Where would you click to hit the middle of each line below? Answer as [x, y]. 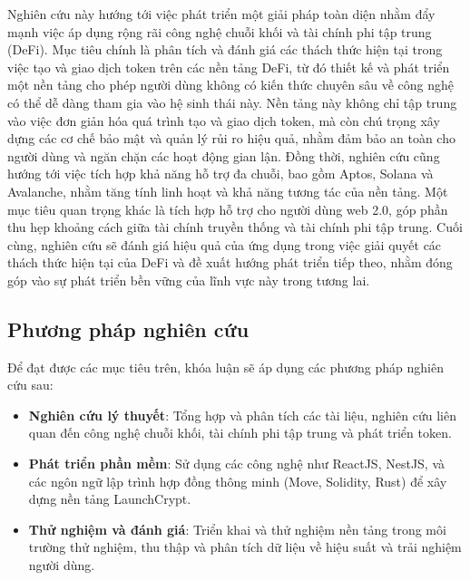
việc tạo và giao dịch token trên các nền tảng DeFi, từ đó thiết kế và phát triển [229, 67]
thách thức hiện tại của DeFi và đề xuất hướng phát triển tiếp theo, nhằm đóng [230, 262]
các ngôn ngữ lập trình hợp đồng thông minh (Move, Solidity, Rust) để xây [238, 481]
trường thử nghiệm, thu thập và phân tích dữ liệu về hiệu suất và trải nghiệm [245, 547]
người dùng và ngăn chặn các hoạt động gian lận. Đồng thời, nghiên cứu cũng [224, 155]
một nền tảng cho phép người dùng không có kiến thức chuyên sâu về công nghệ [231, 85]
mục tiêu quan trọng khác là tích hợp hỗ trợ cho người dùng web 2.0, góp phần [228, 209]
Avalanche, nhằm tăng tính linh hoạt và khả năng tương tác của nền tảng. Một [228, 191]
